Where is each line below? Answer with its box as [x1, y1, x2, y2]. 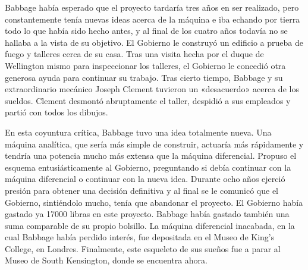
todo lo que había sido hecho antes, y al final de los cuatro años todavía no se [5, 24, 288, 37]
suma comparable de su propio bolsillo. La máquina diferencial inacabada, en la [5, 219, 295, 231]
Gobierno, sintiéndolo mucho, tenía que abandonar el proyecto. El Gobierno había [5, 196, 303, 208]
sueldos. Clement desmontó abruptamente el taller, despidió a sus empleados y [5, 94, 291, 106]
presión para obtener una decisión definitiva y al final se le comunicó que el [5, 184, 279, 196]
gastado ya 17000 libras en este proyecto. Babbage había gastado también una [5, 208, 290, 220]
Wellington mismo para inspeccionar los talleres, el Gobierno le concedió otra [5, 59, 286, 71]
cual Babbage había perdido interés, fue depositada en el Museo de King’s [5, 231, 275, 243]
